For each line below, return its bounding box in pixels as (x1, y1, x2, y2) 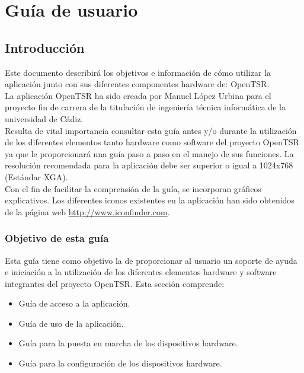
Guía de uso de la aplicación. (18, 317, 124, 329)
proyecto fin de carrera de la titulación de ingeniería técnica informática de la (5, 101, 286, 113)
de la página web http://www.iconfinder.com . (5, 205, 170, 218)
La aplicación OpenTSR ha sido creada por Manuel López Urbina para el (5, 89, 271, 101)
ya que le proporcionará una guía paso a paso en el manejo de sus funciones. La (5, 147, 294, 160)
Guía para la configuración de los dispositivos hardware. (18, 357, 222, 369)
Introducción (5, 38, 85, 56)
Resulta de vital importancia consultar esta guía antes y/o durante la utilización (5, 124, 297, 136)
